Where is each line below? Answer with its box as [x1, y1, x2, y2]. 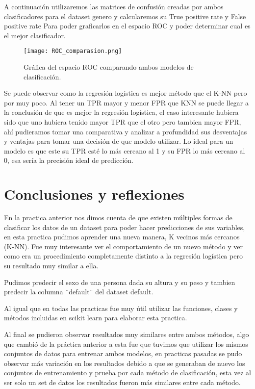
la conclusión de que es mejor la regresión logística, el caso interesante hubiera [4, 107, 239, 117]
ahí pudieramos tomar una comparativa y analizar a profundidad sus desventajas [4, 126, 247, 136]
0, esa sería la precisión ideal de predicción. [4, 155, 133, 165]
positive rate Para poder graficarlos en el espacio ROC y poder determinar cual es [4, 21, 251, 31]
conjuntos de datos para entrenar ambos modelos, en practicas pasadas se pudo [4, 348, 242, 359]
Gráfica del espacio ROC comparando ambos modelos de [24, 62, 194, 72]
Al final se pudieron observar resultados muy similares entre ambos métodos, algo [4, 329, 249, 339]
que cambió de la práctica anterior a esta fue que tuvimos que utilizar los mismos [4, 338, 248, 349]
